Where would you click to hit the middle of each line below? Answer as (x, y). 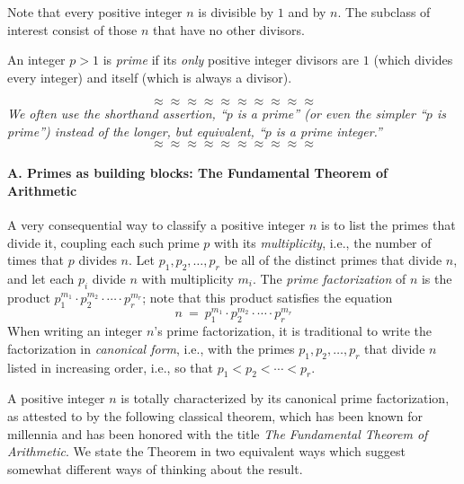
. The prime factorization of (329, 278)
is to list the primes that (388, 224)
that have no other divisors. (228, 29)
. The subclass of (384, 12)
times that (36, 260)
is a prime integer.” (329, 131)
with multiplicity (187, 278)
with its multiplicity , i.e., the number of (323, 242)
